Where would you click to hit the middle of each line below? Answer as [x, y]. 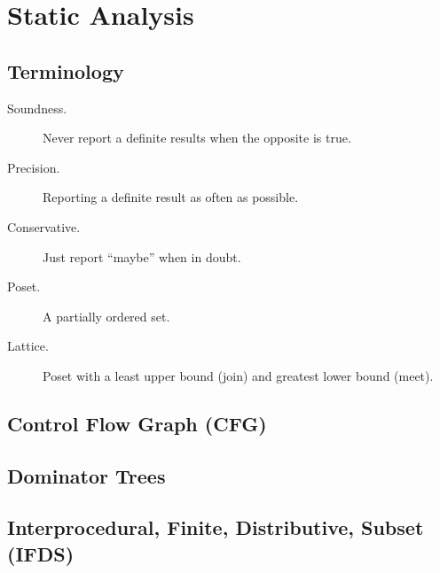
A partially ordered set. [106, 316]
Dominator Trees [86, 475]
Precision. [34, 167]
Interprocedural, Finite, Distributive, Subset [216, 527]
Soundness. [37, 108]
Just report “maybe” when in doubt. [142, 256]
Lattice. [28, 346]
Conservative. [44, 226]
